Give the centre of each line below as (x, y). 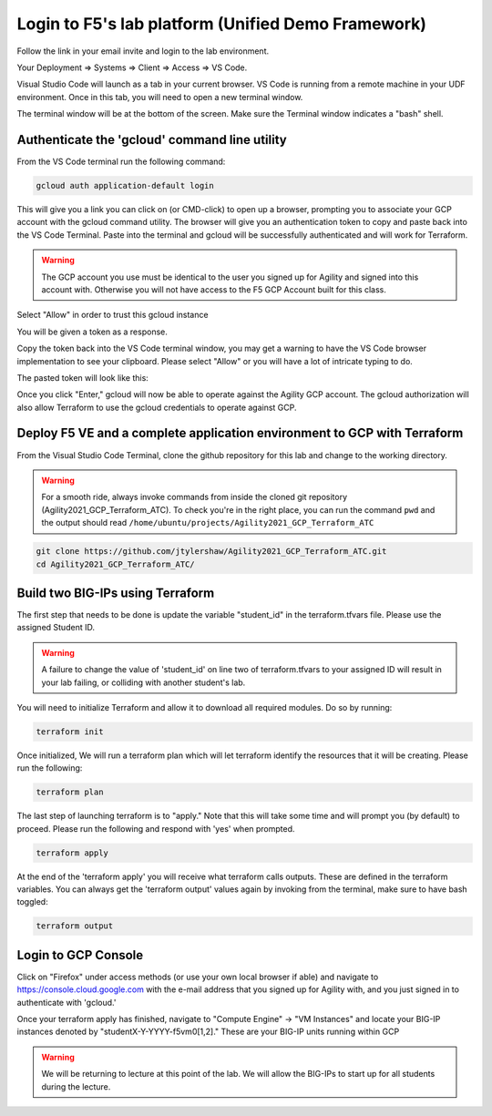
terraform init (70, 732)
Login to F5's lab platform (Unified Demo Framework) (222, 24)
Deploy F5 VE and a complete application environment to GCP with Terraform (240, 433)
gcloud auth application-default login (125, 185)
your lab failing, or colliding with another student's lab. (143, 682)
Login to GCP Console (80, 955)
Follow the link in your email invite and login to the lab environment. (143, 51)
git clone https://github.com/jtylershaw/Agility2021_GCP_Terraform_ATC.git (211, 552)
